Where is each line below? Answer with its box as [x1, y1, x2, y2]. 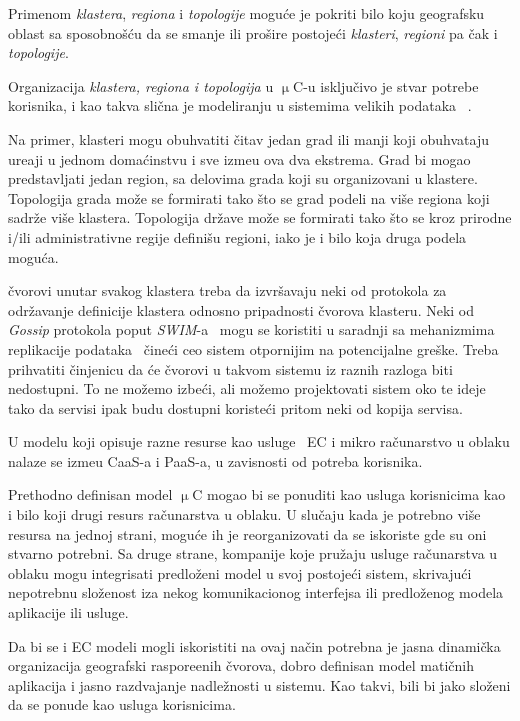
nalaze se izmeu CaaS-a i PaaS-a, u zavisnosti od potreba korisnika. [8, 450, 423, 471]
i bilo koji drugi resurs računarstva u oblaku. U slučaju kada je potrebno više [8, 504, 481, 525]
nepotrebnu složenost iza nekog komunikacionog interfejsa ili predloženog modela [8, 582, 504, 603]
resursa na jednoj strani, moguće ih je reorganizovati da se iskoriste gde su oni [8, 523, 487, 544]
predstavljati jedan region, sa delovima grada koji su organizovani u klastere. [8, 168, 478, 189]
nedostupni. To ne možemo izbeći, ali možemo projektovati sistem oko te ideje [8, 378, 486, 399]
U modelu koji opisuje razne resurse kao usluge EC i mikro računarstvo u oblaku [8, 431, 510, 452]
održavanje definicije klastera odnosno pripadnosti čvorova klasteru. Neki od [8, 299, 475, 320]
